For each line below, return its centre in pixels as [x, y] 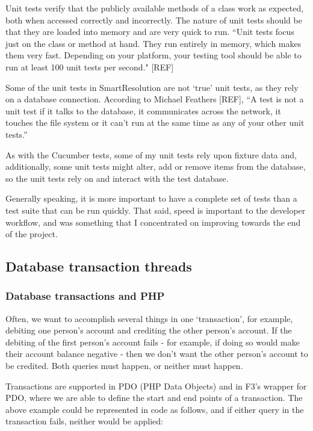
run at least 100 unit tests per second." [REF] [90, 67]
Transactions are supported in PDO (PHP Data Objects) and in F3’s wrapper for [156, 386]
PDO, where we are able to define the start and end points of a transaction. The [154, 398]
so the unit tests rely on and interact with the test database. [117, 178]
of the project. [32, 234]
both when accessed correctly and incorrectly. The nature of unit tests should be [154, 20]
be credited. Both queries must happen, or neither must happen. [124, 366]
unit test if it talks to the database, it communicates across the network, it [143, 110]
